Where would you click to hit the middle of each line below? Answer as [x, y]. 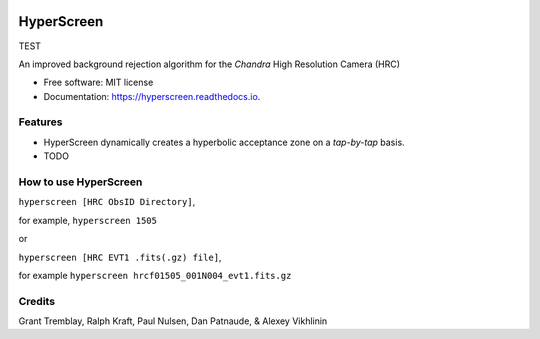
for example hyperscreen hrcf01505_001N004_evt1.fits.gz [155, 275]
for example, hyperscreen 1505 [87, 220]
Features [40, 122]
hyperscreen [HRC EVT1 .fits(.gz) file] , [120, 257]
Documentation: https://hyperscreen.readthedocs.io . [152, 96]
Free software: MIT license [98, 82]
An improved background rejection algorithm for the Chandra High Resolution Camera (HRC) [209, 64]
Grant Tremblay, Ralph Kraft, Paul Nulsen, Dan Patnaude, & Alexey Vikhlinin [173, 321]
